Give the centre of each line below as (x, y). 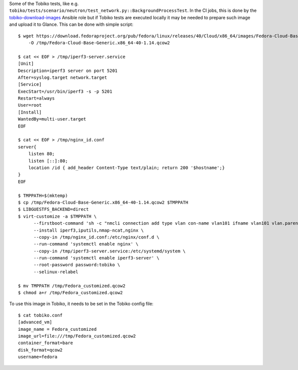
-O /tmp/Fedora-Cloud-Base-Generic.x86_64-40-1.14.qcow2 (99, 43)
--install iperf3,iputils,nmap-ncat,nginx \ (89, 230)
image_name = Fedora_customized (57, 329)
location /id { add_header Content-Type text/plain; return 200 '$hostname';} (126, 168)
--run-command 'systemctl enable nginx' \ (86, 244)
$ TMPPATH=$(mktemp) (43, 195)
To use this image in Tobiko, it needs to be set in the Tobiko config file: (81, 304)
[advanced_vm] (35, 322)
